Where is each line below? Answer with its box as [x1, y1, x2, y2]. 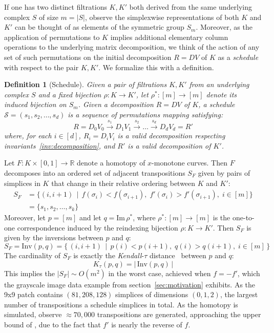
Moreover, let [4, 212, 46, 223]
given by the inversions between [4, 232, 103, 243]
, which [237, 267, 260, 278]
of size [39, 11, 58, 22]
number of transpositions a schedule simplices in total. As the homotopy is [4, 299, 238, 309]
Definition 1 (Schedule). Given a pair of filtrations [4, 79, 167, 90]
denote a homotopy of [77, 157, 145, 168]
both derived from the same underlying [129, 2, 252, 12]
